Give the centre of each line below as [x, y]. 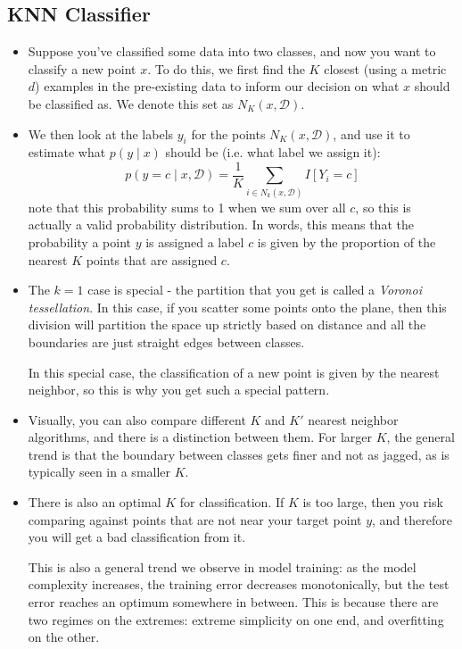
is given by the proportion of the [346, 241]
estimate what [67, 152]
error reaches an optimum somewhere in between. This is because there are [233, 602]
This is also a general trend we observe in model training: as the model [222, 566]
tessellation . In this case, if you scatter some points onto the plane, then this [237, 307]
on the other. [64, 637]
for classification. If [232, 502]
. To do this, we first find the [226, 68]
